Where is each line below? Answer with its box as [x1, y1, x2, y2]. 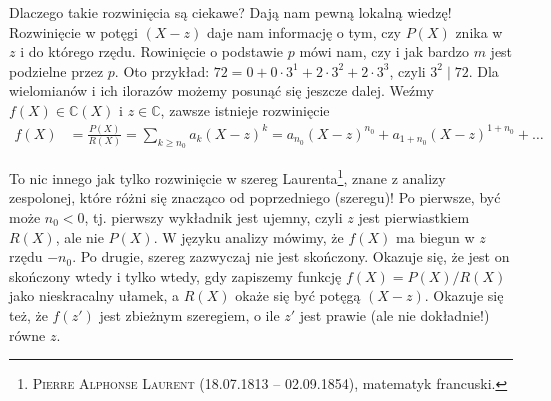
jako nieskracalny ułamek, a [9, 285, 180, 306]
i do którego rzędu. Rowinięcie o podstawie [20, 41, 284, 62]
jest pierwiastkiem [358, 206, 470, 227]
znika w [455, 21, 503, 42]
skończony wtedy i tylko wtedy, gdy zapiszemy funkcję [9, 265, 342, 286]
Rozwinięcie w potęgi [9, 21, 138, 42]
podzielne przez [9, 60, 104, 81]
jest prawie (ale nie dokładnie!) [299, 304, 490, 325]
